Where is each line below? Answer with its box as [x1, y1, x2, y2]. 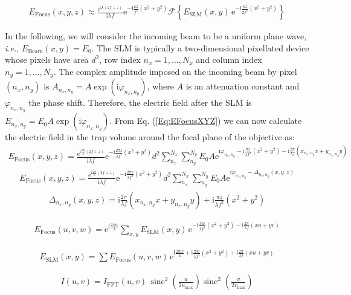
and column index [196, 53, 262, 66]
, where [147, 80, 174, 92]
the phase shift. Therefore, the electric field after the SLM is [28, 96, 252, 109]
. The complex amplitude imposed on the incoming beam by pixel [53, 65, 297, 77]
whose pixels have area [5, 53, 89, 66]
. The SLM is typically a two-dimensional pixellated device [91, 41, 309, 54]
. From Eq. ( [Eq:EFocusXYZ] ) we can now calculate [109, 114, 302, 127]
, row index [99, 53, 141, 66]
